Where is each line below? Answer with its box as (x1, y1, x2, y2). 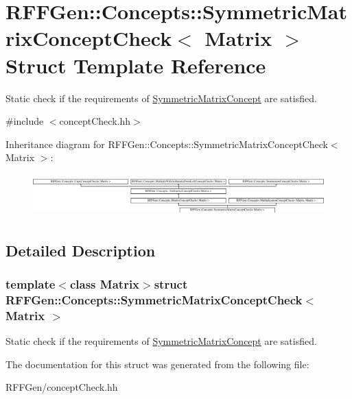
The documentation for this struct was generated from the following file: (5, 356, 309, 371)
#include (5, 114, 44, 128)
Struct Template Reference (5, 51, 266, 79)
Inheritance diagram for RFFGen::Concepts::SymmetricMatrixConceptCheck (5, 136, 328, 151)
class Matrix (69, 276, 140, 293)
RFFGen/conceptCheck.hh (5, 380, 118, 394)
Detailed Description (5, 239, 156, 261)
